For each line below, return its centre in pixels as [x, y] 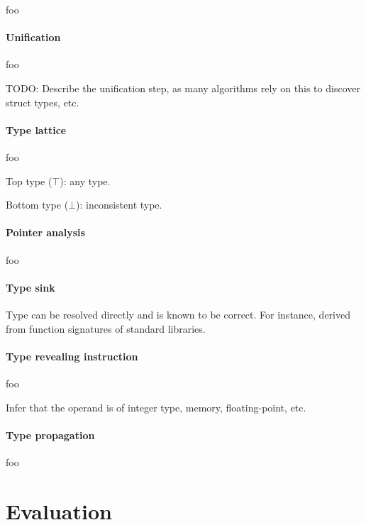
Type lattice [36, 129]
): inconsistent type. [119, 205]
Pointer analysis [45, 232]
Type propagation [50, 435]
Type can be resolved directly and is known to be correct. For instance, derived [178, 314]
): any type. [85, 181]
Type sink [30, 287]
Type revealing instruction [72, 356]
